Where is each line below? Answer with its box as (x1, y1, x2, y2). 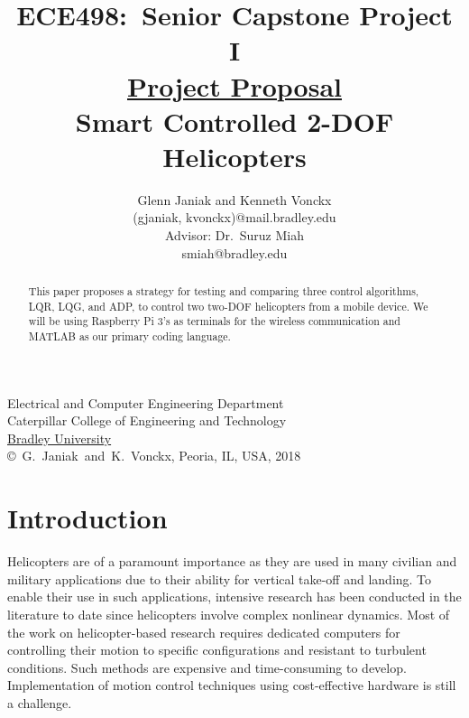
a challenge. (7, 693, 72, 712)
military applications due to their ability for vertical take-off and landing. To (7, 569, 432, 588)
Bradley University (7, 428, 112, 447)
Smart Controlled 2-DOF (75, 102, 394, 139)
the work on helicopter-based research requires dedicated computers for (7, 622, 400, 641)
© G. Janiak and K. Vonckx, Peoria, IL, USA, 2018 (7, 446, 301, 465)
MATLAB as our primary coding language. (28, 329, 231, 344)
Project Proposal (127, 67, 342, 104)
